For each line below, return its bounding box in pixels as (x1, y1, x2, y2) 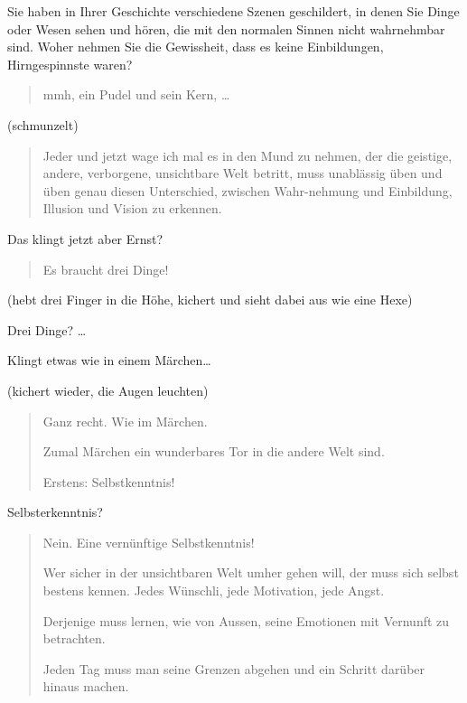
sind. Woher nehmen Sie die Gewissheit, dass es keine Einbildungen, (7, 37, 384, 56)
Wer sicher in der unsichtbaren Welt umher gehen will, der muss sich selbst (42, 563, 459, 582)
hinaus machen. (42, 677, 129, 696)
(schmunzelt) (7, 115, 79, 134)
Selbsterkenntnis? (7, 502, 103, 521)
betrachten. (42, 629, 106, 648)
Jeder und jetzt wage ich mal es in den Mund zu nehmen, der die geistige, (42, 145, 453, 164)
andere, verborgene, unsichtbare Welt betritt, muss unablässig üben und (42, 164, 443, 183)
